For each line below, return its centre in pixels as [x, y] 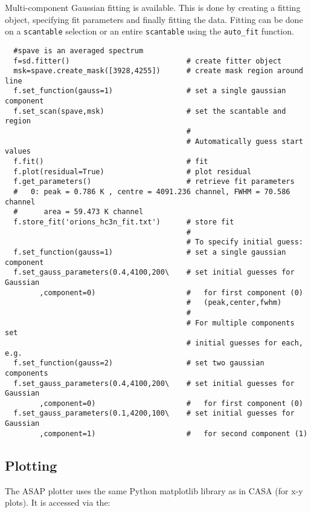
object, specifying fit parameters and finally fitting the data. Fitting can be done [154, 19]
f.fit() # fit [111, 162]
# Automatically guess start [245, 141]
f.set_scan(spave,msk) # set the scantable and [150, 111]
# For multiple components [240, 323]
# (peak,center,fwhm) [234, 303]
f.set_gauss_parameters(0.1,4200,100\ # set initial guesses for [154, 413]
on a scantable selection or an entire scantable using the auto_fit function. [149, 31]
